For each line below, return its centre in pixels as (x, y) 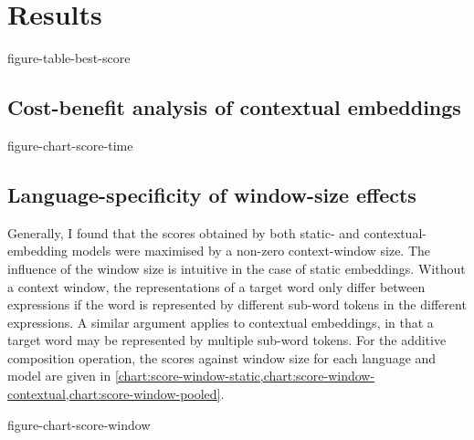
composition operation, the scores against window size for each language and (222, 357)
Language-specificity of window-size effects (212, 194)
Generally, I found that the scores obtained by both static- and (184, 232)
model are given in (59, 376)
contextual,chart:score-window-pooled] (114, 394)
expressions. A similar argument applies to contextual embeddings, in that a (221, 322)
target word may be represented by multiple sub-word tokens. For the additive (227, 340)
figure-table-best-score (69, 58)
